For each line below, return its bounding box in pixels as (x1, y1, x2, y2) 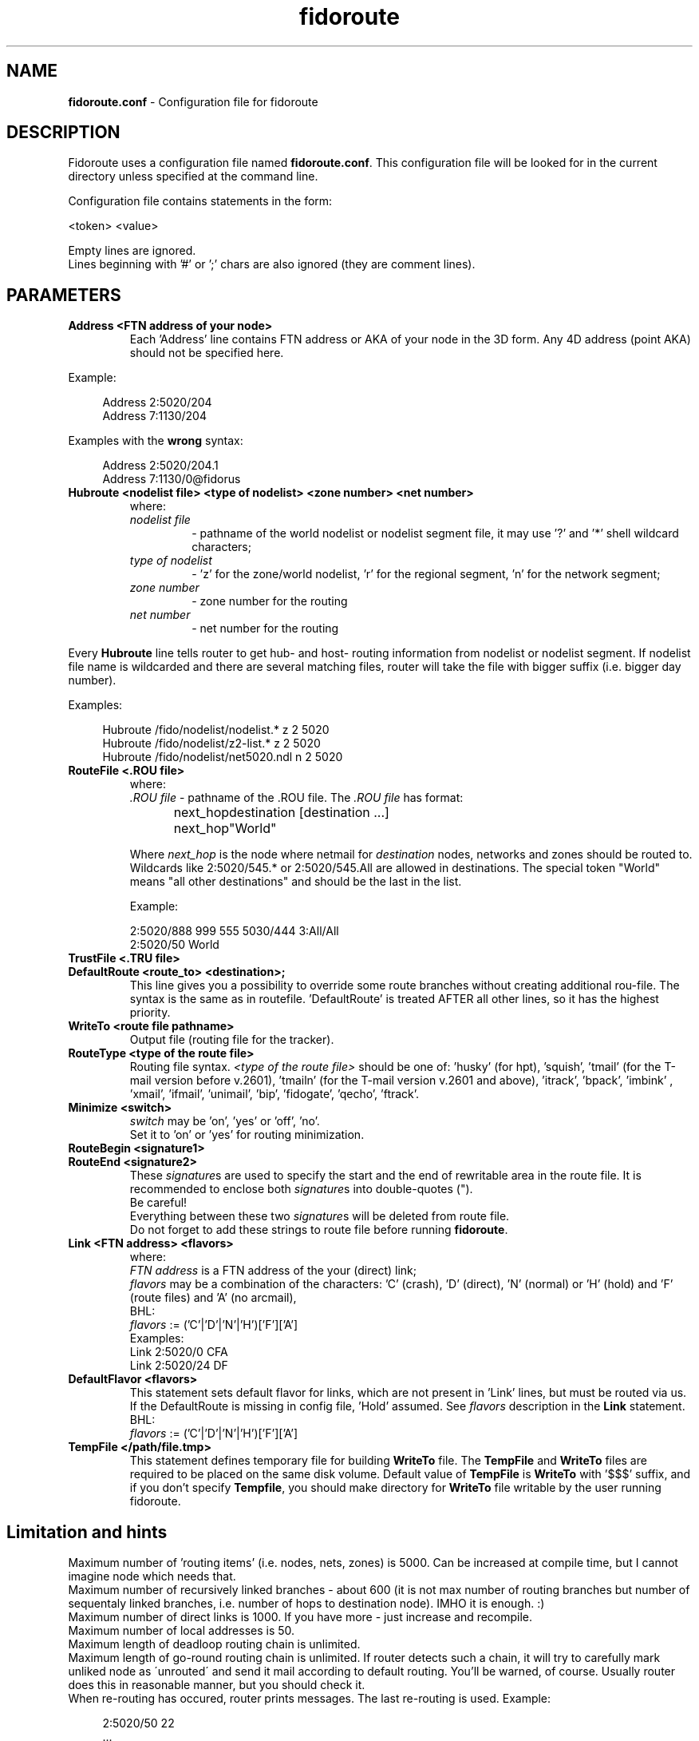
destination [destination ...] (229, 804, 389, 821)
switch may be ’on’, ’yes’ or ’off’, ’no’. (129, 1114, 320, 1128)
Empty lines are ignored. (68, 244, 196, 258)
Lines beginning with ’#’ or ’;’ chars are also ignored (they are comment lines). (68, 257, 476, 272)
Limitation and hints (6, 1521, 168, 1542)
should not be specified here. (129, 346, 284, 360)
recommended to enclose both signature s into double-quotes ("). (129, 1182, 473, 1196)
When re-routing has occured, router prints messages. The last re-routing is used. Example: (68, 1691, 551, 1706)
